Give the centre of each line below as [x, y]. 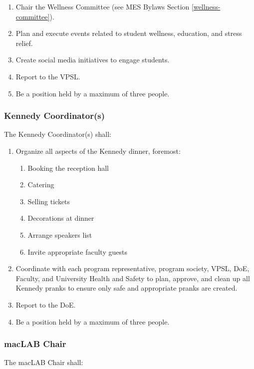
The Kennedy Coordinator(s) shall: [58, 134]
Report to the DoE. [46, 304]
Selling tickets [49, 201]
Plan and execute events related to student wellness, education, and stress [129, 33]
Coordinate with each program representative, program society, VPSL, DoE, [132, 268]
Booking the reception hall [68, 168]
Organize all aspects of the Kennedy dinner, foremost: [98, 151]
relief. [24, 43]
